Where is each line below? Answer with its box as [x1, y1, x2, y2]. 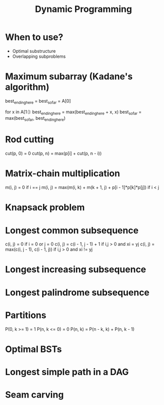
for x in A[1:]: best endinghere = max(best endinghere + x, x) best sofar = [5, 109, 142, 116]
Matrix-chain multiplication [5, 168, 120, 179]
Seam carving [5, 389, 64, 401]
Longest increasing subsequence [5, 264, 147, 275]
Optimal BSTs [5, 343, 62, 355]
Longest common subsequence [5, 224, 139, 236]
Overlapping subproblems [12, 53, 66, 59]
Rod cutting [5, 134, 54, 145]
